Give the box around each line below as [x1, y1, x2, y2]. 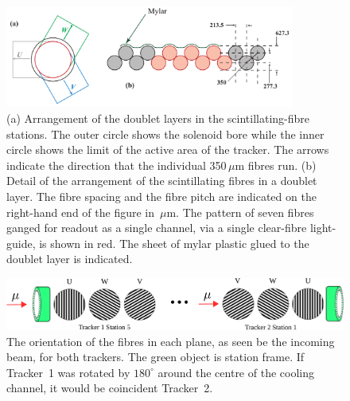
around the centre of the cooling [157, 364, 314, 380]
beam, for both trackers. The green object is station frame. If [6, 348, 305, 365]
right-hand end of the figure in [6, 203, 155, 220]
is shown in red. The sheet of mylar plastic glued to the [39, 234, 309, 251]
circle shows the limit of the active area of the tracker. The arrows [6, 141, 329, 158]
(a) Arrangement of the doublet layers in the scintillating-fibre [6, 109, 310, 126]
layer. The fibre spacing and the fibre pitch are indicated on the [6, 187, 317, 204]
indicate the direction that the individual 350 [6, 156, 227, 173]
